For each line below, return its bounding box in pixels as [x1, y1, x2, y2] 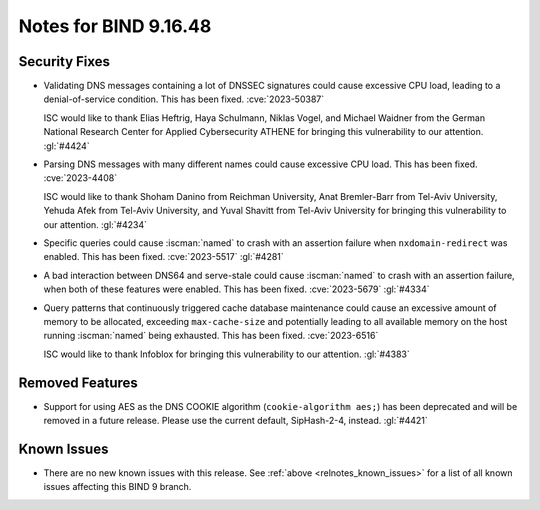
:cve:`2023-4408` [43, 172, 118, 184]
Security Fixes [18, 53, 110, 70]
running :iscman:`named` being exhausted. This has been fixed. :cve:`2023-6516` [43, 330, 379, 342]
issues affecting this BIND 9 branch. [43, 481, 192, 493]
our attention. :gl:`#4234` [43, 218, 148, 230]
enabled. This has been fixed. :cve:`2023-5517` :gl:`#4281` [43, 251, 284, 263]
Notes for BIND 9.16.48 [18, 15, 212, 37]
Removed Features [18, 374, 139, 391]
